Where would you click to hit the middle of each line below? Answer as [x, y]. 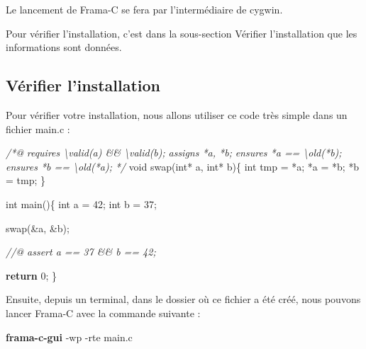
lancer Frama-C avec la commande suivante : [103, 313]
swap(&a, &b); [38, 228]
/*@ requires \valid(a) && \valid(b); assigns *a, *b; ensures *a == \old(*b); [174, 153]
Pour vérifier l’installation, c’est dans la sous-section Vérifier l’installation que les [182, 33]
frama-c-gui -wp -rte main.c [69, 337]
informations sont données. [64, 47]
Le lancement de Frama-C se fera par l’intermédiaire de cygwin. [144, 9]
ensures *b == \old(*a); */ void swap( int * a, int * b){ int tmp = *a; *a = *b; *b [183, 166]
